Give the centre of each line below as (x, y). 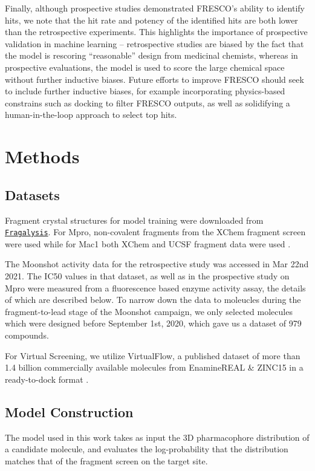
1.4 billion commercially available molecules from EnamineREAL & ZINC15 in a (154, 367)
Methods (42, 156)
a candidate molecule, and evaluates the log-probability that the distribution (147, 449)
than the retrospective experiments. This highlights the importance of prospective (156, 32)
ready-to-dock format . (47, 379)
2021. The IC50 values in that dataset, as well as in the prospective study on (147, 275)
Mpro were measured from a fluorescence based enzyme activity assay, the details (155, 287)
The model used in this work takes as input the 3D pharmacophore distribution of (157, 437)
